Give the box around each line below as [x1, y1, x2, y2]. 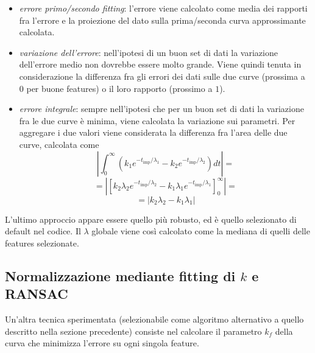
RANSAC [5, 284, 68, 303]
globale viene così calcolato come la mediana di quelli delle [91, 225, 310, 237]
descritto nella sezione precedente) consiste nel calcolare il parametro [5, 324, 262, 337]
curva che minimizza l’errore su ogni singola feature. [5, 337, 199, 349]
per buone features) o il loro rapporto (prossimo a [26, 82, 213, 94]
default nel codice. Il [5, 225, 81, 237]
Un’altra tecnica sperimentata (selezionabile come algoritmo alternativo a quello [5, 312, 304, 325]
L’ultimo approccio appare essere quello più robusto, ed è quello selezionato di [5, 212, 297, 225]
